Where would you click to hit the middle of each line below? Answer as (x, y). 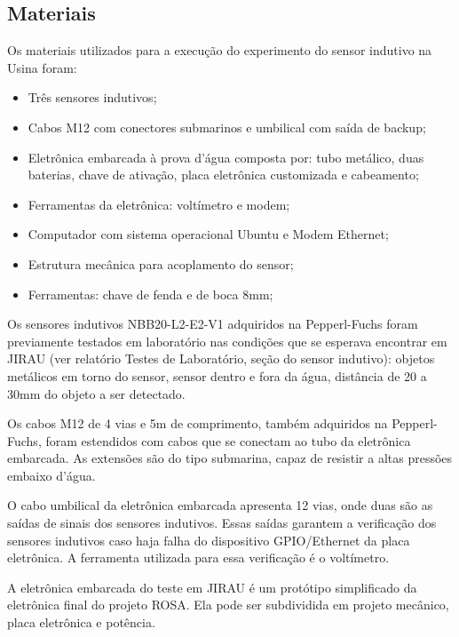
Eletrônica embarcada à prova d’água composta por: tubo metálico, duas (226, 157)
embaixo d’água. (51, 475)
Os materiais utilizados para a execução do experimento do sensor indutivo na (220, 50)
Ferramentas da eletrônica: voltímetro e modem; (159, 204)
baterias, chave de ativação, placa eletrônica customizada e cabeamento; (223, 175)
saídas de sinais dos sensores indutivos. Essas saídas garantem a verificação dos (222, 523)
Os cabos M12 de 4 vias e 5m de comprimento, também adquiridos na (198, 423)
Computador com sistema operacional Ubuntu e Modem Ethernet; (208, 234)
